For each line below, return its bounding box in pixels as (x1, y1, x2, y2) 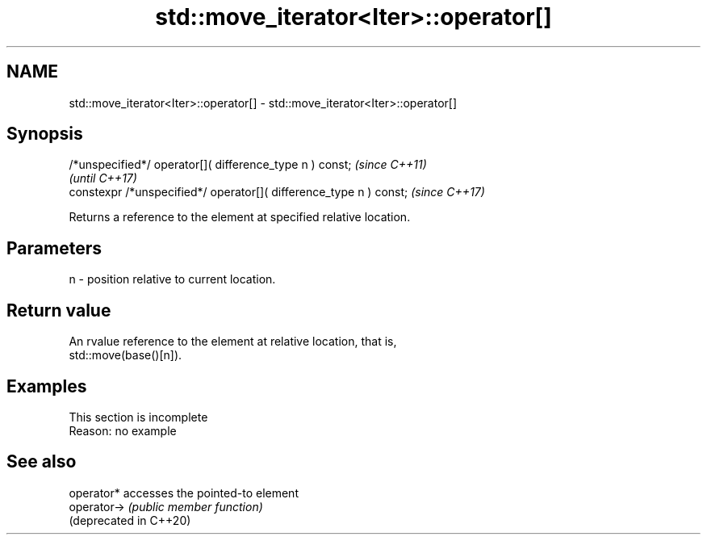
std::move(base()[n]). (69, 348, 182, 363)
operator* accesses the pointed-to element (69, 485, 299, 500)
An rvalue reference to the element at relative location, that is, (69, 334, 397, 349)
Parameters (6, 237, 102, 258)
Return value (6, 300, 111, 321)
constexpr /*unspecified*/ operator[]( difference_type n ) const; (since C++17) (69, 185, 485, 199)
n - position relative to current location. (69, 272, 276, 287)
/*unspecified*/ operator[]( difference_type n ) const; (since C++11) (69, 157, 427, 172)
